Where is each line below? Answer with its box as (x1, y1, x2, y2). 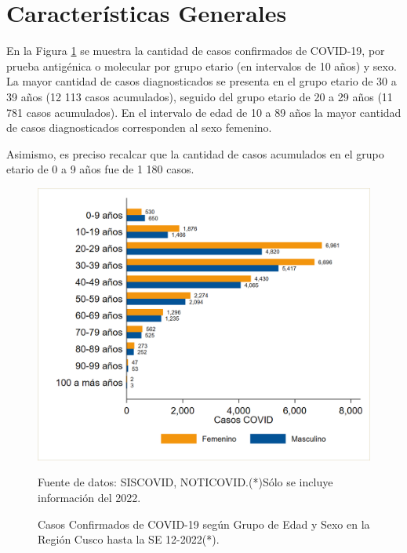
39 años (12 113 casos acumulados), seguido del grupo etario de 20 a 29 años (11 (6, 88, 393, 104)
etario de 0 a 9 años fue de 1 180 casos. (6, 161, 194, 177)
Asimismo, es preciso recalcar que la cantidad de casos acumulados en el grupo (6, 145, 384, 162)
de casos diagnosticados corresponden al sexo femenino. (6, 119, 272, 136)
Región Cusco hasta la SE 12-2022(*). (38, 531, 220, 548)
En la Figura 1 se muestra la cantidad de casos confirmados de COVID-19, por (6, 42, 385, 59)
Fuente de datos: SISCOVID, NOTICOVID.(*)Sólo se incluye (38, 474, 333, 490)
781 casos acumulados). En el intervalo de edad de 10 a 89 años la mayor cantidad (6, 104, 402, 120)
